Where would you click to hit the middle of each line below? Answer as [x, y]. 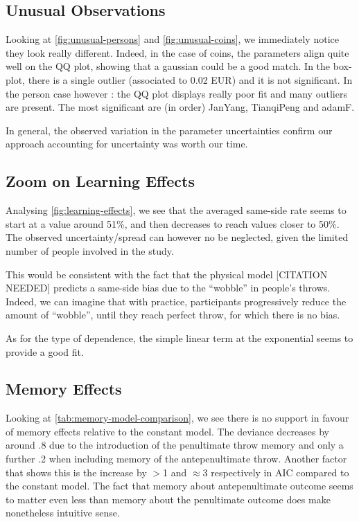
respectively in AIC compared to [280, 472]
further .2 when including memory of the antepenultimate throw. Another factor [176, 459]
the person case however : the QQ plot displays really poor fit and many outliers [176, 93]
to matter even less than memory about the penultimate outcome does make [168, 499]
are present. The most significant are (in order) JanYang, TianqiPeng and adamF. [180, 107]
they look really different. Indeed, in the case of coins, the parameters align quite [177, 52]
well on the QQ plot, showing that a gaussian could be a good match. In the [168, 66]
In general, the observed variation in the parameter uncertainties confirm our [169, 130]
